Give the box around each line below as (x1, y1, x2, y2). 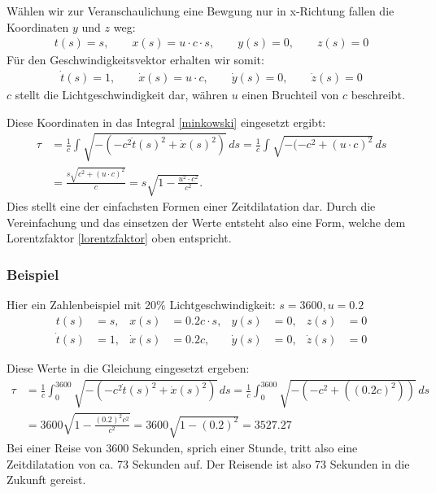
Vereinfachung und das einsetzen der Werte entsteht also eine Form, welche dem (7, 213, 406, 230)
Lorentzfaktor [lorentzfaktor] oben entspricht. (7, 229, 232, 246)
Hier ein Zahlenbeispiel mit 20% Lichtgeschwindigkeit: (7, 295, 276, 312)
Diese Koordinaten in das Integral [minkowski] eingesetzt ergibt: (7, 113, 326, 130)
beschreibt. (351, 86, 405, 103)
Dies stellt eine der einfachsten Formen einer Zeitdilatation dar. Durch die (7, 197, 376, 214)
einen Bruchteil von (242, 86, 339, 103)
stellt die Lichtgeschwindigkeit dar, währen (15, 86, 229, 103)
